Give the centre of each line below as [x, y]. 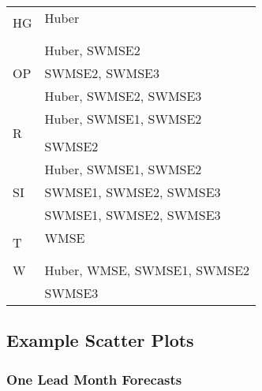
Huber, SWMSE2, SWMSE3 [123, 96]
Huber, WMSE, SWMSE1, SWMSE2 [147, 270]
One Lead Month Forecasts [94, 379]
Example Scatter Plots [100, 340]
